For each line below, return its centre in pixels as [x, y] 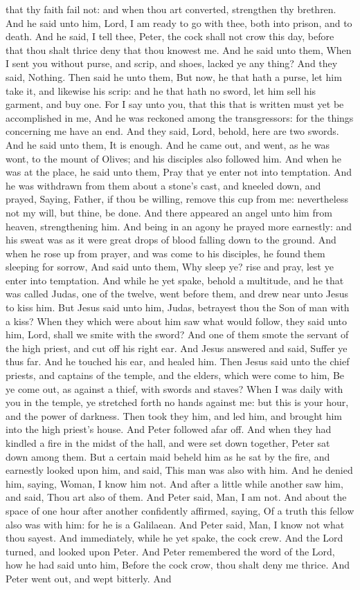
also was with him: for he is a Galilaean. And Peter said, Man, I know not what [175, 524]
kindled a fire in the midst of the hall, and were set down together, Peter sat [168, 443]
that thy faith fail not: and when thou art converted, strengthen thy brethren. [171, 9]
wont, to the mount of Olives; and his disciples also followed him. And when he [173, 158]
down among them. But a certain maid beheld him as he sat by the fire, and [168, 456]
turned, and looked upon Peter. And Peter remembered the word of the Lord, [170, 551]
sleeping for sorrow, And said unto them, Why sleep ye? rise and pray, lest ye [170, 267]
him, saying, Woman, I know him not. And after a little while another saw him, [174, 483]
